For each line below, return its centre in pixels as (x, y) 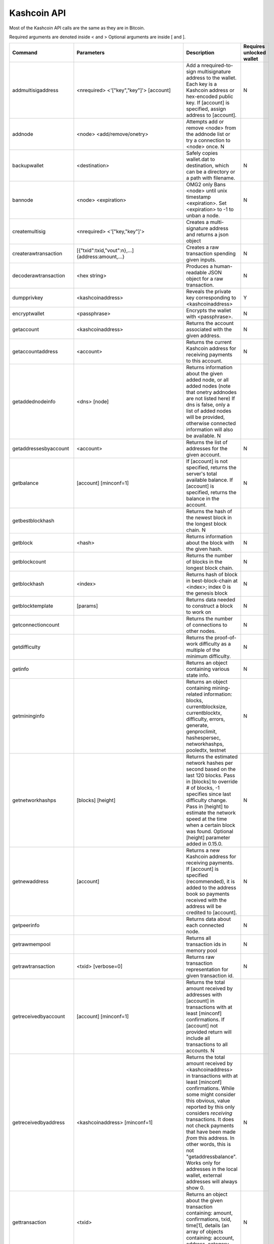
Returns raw (200, 957)
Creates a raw (202, 247)
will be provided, (206, 417)
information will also (210, 429)
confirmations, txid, (209, 1219)
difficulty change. (207, 800)
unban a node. (203, 215)
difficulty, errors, (206, 719)
